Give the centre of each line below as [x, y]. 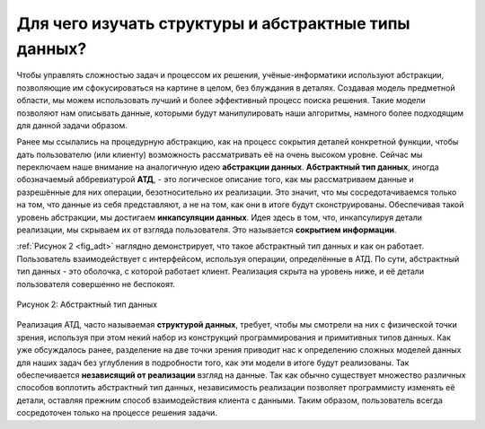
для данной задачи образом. [72, 125]
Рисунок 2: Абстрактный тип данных [87, 304]
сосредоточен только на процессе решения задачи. [117, 413]
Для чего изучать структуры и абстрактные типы [213, 23]
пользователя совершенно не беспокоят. [96, 284]
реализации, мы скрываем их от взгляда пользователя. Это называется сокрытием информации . [207, 230]
